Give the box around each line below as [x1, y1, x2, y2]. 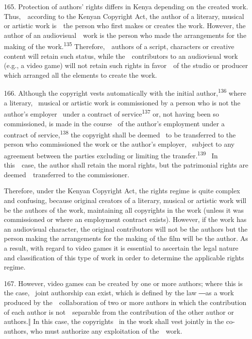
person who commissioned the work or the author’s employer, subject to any [4, 139, 235, 149]
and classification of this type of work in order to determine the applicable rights [4, 252, 244, 262]
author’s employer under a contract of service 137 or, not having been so [4, 107, 219, 119]
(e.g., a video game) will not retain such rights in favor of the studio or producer [4, 60, 248, 70]
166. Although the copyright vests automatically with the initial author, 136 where [4, 86, 246, 98]
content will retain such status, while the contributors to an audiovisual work [4, 51, 238, 61]
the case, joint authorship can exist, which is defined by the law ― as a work [4, 288, 234, 298]
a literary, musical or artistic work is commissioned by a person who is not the [4, 97, 240, 107]
